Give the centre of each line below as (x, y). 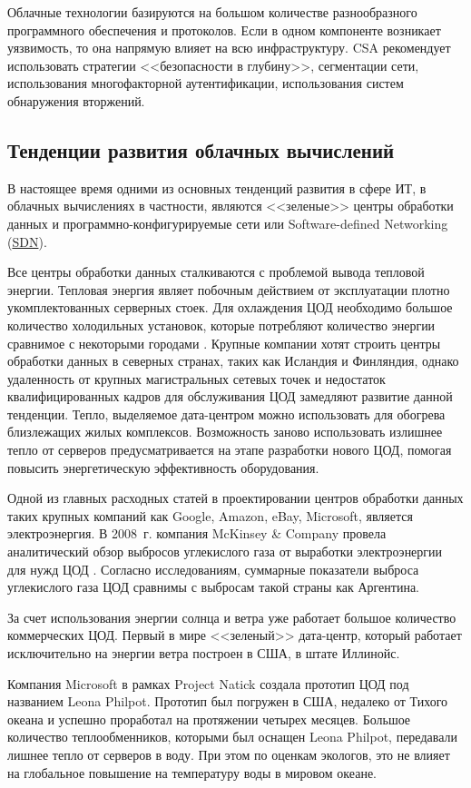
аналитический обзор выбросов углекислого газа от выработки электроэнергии (225, 552)
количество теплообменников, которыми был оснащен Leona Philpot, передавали (232, 737)
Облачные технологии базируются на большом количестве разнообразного (212, 12)
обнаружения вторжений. (76, 100)
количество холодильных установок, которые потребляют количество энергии (221, 325)
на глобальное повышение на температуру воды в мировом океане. (192, 772)
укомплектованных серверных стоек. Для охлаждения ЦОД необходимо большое (230, 307)
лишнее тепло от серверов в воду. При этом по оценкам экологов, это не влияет (229, 754)
